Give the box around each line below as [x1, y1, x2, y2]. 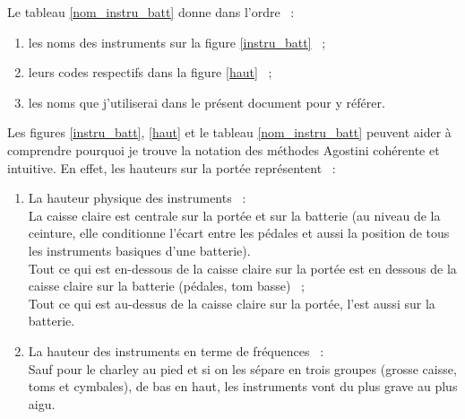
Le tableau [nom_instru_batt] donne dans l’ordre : [7, 3, 295, 21]
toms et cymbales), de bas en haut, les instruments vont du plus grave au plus [28, 377, 458, 396]
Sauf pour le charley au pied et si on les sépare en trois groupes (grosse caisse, [28, 359, 457, 378]
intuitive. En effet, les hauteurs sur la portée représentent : [7, 158, 336, 177]
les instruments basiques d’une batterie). [28, 240, 251, 259]
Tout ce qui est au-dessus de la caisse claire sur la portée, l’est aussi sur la [28, 293, 435, 312]
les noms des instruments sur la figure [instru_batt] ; [28, 32, 326, 51]
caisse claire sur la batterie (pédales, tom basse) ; [28, 276, 305, 295]
